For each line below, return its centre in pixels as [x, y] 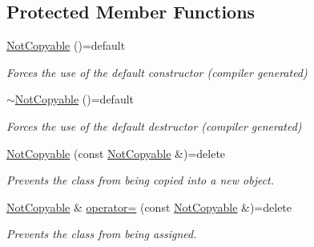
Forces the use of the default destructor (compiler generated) [154, 126]
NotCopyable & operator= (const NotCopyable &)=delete [149, 207]
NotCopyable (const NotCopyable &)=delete [116, 153]
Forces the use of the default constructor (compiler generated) [157, 72]
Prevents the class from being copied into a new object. [141, 180]
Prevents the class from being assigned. [102, 234]
